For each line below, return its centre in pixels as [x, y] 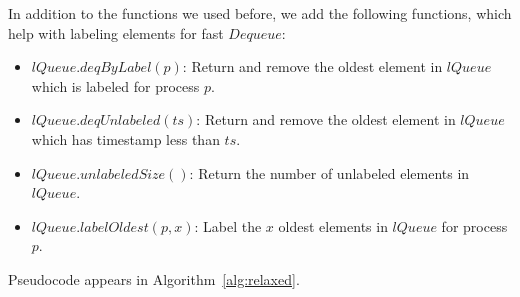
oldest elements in [333, 225]
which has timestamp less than [125, 138]
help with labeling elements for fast [116, 32]
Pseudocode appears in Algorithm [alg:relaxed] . [154, 278]
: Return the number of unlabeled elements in [329, 172]
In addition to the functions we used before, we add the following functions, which [260, 13]
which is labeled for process [115, 85]
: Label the [228, 225]
